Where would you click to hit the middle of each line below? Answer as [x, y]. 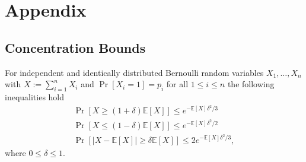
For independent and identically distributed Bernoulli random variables [134, 72]
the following [251, 84]
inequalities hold [35, 96]
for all [177, 84]
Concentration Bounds [75, 47]
